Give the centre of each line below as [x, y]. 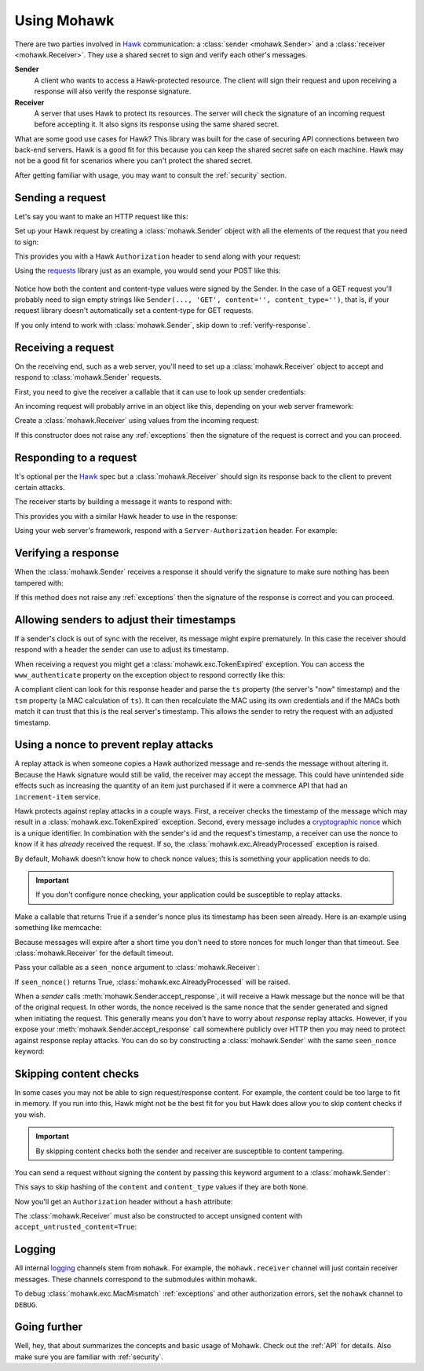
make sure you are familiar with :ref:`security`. [89, 1357]
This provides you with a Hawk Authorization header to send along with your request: [158, 256]
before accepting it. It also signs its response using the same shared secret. [157, 124]
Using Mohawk [64, 20]
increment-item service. [58, 796]
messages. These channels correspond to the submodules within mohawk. [136, 1279]
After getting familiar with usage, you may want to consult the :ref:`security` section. [150, 175]
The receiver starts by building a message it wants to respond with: [123, 502]
